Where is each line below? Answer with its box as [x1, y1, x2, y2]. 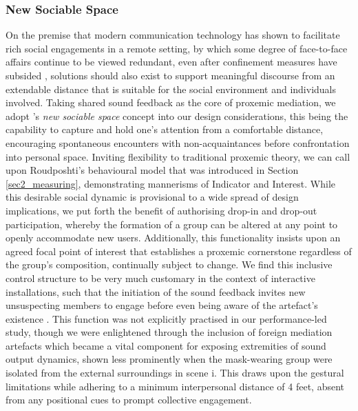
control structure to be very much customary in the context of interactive [6, 270, 315, 285]
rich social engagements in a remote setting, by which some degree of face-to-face [6, 41, 348, 55]
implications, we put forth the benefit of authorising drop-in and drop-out [6, 203, 317, 217]
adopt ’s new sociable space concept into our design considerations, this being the [6, 108, 348, 123]
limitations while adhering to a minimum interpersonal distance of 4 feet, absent [6, 379, 344, 393]
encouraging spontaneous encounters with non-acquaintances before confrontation [6, 135, 350, 150]
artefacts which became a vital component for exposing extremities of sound [6, 338, 326, 352]
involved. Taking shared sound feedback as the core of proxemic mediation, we [6, 95, 336, 110]
